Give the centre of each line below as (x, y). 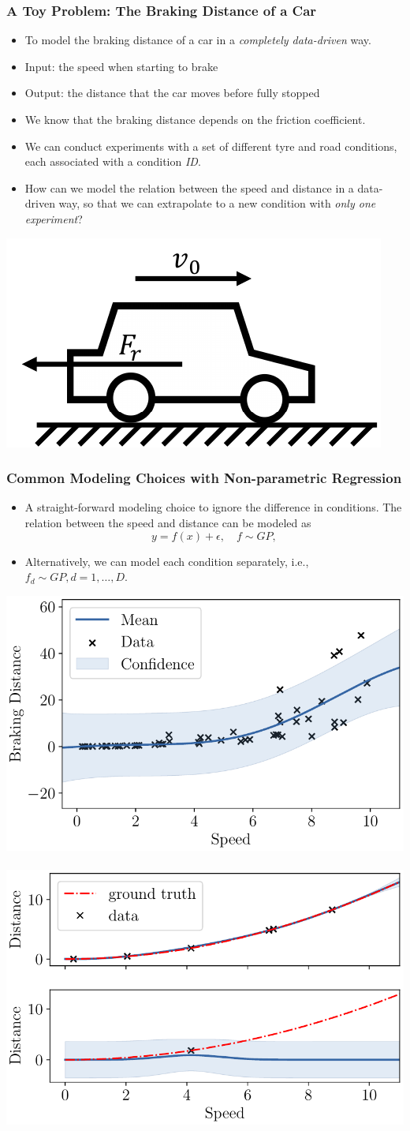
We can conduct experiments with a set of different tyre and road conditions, (211, 146)
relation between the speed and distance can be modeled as (168, 522)
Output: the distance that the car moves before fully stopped (172, 93)
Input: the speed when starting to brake (121, 66)
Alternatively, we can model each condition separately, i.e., (167, 561)
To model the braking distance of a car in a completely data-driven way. (198, 40)
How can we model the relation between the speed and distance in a (189, 187)
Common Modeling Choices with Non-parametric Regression (204, 478)
